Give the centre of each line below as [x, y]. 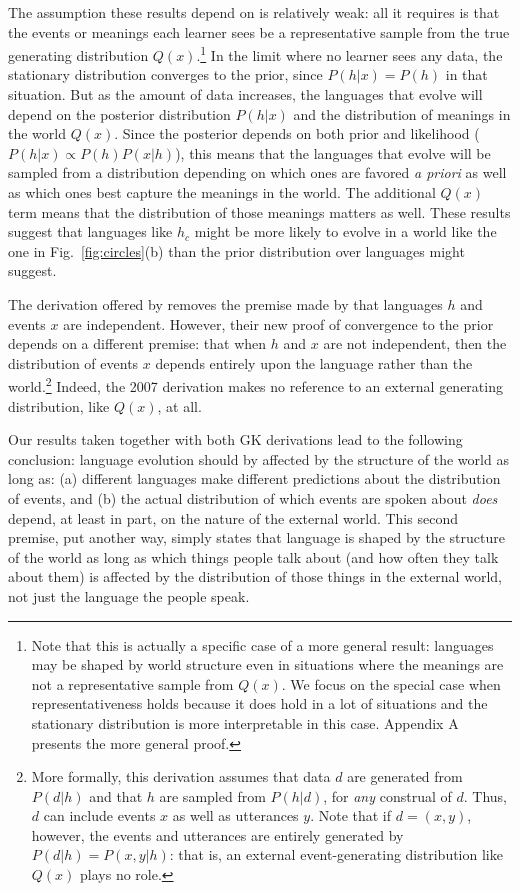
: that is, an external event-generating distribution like [336, 854]
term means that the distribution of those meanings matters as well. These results [259, 211]
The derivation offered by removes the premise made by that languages [225, 303]
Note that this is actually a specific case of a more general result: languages [262, 644]
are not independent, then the [415, 343]
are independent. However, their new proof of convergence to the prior [278, 323]
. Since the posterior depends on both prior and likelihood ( [297, 133]
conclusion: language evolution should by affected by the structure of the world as [258, 458]
